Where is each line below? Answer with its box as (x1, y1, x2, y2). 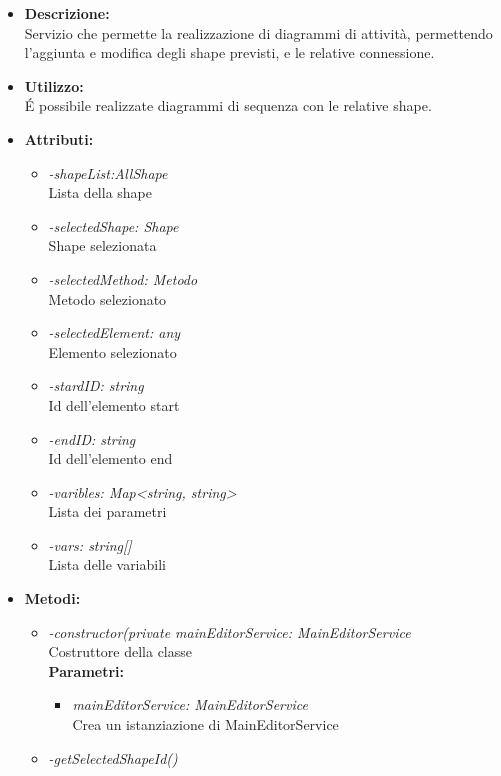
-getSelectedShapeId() (48, 747, 178, 768)
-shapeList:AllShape (48, 162, 168, 183)
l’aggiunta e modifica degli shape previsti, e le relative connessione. (24, 42, 435, 63)
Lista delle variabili (48, 554, 166, 575)
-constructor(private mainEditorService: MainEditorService (48, 621, 411, 642)
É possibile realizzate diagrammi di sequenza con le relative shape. (24, 95, 432, 116)
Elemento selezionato (48, 341, 177, 362)
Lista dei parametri (48, 501, 167, 522)
